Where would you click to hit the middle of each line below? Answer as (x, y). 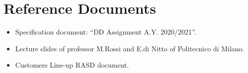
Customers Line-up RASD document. (72, 65)
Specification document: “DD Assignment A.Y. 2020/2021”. (106, 32)
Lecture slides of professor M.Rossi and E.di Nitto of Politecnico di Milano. (130, 48)
